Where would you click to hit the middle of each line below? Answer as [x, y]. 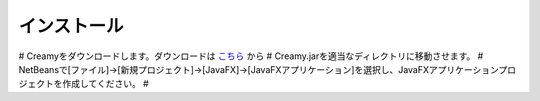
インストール [71, 26]
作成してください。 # [105, 84]
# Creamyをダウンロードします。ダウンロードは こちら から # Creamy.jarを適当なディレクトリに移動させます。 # [251, 56]
